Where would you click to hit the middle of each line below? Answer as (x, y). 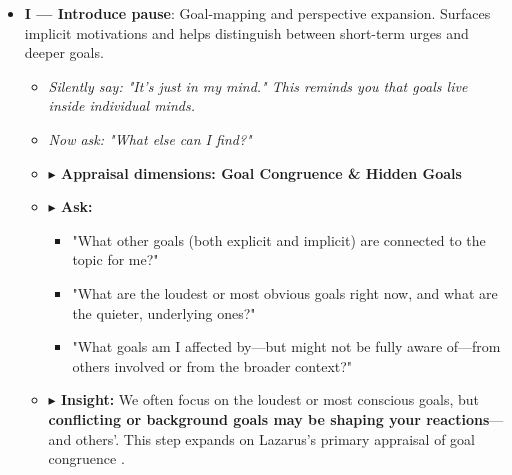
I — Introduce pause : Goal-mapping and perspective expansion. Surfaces (257, 13)
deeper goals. (64, 52)
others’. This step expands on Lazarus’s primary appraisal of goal (275, 438)
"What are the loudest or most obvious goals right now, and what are (285, 292)
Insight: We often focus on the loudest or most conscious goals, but (270, 399)
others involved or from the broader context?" (212, 365)
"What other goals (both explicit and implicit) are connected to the (279, 239)
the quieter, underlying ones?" (164, 312)
